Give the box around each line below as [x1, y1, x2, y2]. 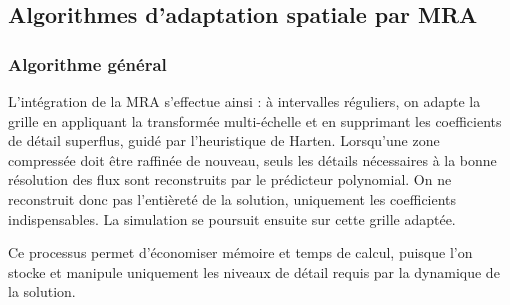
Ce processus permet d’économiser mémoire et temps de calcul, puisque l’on [8, 242, 473, 263]
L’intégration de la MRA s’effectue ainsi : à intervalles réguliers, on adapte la [8, 91, 481, 111]
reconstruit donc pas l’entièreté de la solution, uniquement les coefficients [8, 188, 457, 209]
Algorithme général [8, 51, 167, 76]
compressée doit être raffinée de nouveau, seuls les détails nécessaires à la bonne [8, 149, 497, 170]
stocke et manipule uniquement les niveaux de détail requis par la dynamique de [8, 261, 500, 282]
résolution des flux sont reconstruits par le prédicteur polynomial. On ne [8, 169, 452, 190]
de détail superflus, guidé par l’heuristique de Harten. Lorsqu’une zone [8, 130, 440, 151]
